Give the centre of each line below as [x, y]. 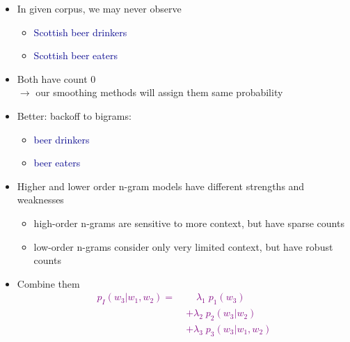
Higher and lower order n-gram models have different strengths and [161, 186]
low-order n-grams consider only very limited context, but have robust [183, 246]
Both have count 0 [56, 78]
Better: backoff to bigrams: [74, 115]
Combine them [48, 283]
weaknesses [40, 200]
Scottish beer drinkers [80, 32]
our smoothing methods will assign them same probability [159, 92]
